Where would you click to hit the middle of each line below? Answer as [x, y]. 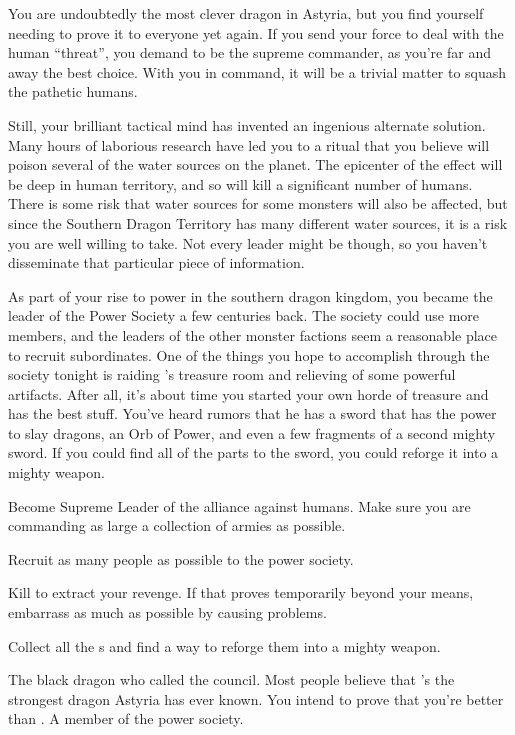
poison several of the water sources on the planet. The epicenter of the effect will [255, 164]
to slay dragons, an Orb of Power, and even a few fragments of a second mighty [252, 432]
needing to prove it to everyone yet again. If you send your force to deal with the [256, 32]
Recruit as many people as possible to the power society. [181, 558]
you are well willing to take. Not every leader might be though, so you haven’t [248, 242]
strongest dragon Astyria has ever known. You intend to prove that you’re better [256, 698]
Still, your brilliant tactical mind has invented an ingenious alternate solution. [247, 124]
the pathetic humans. [73, 91]
